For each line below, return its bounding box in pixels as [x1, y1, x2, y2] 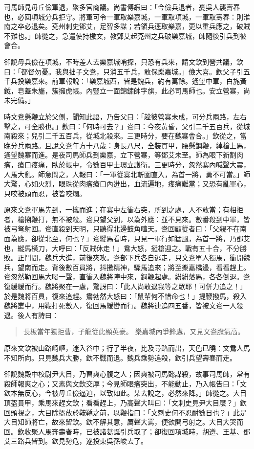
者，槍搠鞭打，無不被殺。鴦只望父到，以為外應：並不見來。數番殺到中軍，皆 [4, 214, 250, 224]
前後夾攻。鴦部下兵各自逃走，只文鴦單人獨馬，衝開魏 [79, 252, 250, 263]
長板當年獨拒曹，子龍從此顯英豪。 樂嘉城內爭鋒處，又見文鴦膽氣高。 [23, 326, 245, 337]
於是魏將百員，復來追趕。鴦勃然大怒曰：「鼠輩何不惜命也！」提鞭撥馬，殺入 [4, 291, 247, 301]
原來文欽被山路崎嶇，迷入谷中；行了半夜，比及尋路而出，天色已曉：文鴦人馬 [4, 343, 250, 353]
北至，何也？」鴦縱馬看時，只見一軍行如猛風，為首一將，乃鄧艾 [44, 233, 250, 244]
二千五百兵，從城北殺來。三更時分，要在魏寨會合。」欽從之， [44, 131, 240, 141]
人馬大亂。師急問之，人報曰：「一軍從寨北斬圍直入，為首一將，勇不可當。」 [4, 169, 243, 179]
